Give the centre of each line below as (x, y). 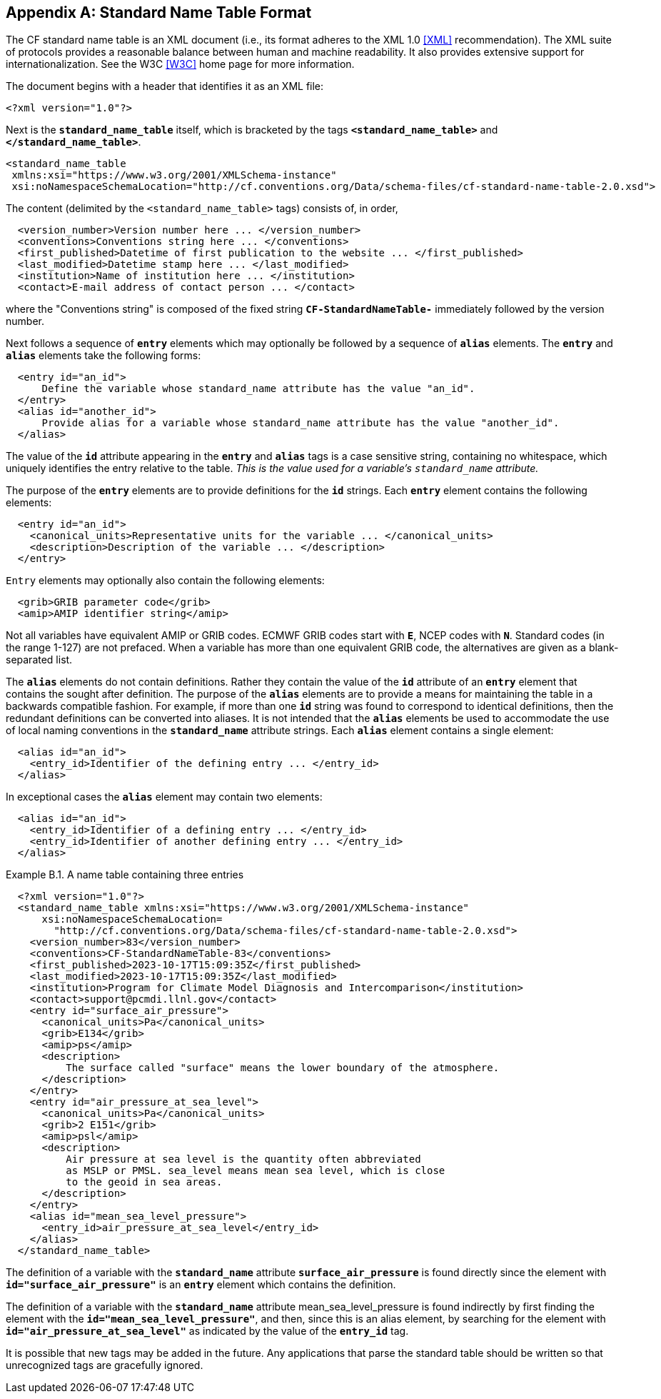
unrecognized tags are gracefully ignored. (105, 1365)
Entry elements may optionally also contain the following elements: (165, 581)
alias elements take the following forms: (104, 356)
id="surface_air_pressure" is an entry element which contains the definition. (201, 1285)
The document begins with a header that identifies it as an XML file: (165, 86)
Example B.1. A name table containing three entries (125, 875)
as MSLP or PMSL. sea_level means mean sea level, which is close (256, 1171)
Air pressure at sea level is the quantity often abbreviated (243, 1159)
